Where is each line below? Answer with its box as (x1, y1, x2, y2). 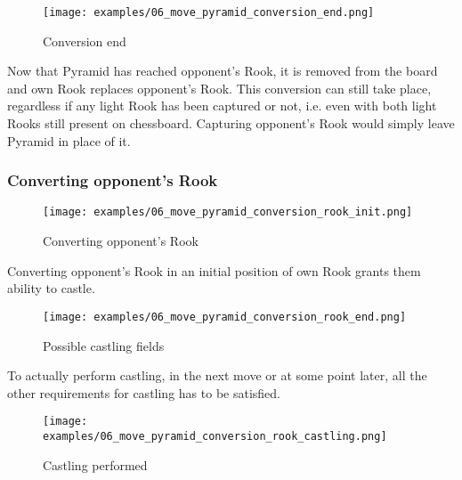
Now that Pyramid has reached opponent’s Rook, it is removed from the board (7, 61, 438, 80)
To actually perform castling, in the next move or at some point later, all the (7, 366, 427, 385)
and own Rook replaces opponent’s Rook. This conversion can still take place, (7, 78, 432, 97)
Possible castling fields (43, 336, 165, 354)
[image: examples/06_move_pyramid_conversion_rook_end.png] (43, 310, 407, 323)
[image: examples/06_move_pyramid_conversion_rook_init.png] (43, 206, 413, 219)
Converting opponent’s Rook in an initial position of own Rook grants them (7, 261, 421, 280)
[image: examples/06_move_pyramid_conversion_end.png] (43, 6, 375, 19)
